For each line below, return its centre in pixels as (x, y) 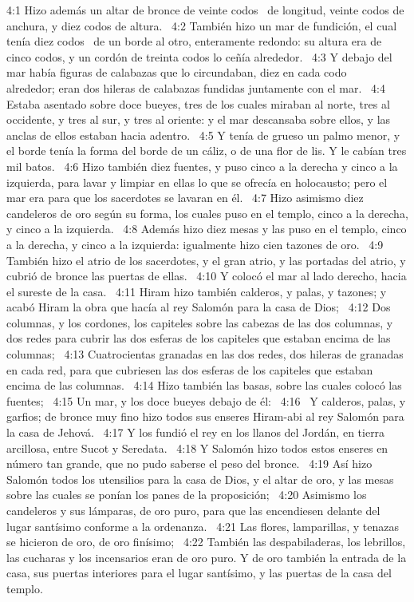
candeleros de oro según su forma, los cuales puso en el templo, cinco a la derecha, (207, 213)
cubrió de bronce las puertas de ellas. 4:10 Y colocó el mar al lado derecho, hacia (207, 276)
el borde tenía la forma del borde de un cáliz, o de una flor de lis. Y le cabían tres (207, 150)
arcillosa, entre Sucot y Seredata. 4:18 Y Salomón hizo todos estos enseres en (197, 448)
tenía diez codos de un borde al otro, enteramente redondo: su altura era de (194, 41)
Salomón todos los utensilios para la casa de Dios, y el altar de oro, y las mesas (200, 479)
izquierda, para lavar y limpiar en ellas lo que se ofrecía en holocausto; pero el (197, 182)
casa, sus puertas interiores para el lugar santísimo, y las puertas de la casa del (199, 573)
